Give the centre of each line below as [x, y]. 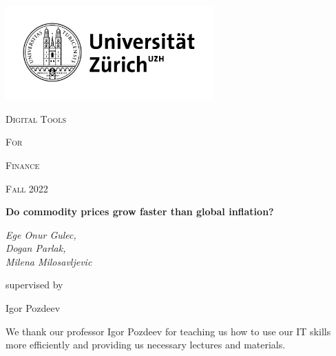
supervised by [34, 285]
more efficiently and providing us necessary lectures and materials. [146, 345]
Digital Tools [36, 118]
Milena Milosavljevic [49, 261]
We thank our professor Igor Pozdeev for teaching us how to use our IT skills [168, 331]
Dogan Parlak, [36, 248]
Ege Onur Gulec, [41, 234]
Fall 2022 [27, 188]
